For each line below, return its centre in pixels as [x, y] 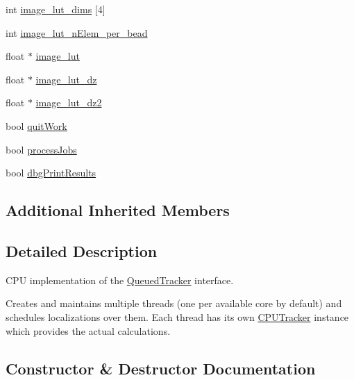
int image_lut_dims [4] [56, 9]
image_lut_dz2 [69, 102]
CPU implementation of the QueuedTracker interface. [120, 280]
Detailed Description [82, 250]
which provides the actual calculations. [88, 330]
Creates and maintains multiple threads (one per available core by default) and [174, 303]
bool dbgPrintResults [51, 173]
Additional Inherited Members [118, 210]
